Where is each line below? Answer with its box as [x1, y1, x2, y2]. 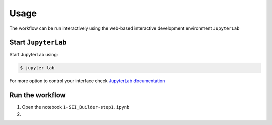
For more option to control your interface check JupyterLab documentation [9, 78, 165, 84]
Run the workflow [9, 91, 66, 100]
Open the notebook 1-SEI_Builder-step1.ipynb [22, 104, 130, 110]
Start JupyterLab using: [9, 52, 58, 58]
